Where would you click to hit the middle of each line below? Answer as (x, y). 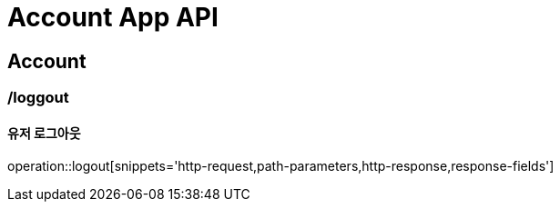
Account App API (113, 17)
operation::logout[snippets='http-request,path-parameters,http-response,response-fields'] (281, 166)
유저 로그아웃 (44, 133)
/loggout (38, 98)
